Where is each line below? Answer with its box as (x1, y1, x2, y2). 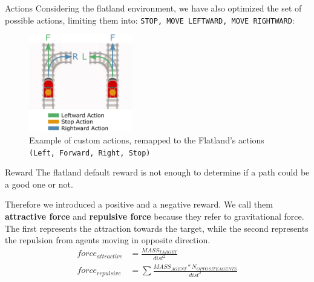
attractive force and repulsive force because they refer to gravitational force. (5, 209, 304, 222)
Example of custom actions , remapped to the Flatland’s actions (29, 133, 264, 146)
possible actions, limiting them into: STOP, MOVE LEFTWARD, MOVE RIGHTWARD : (5, 13, 295, 26)
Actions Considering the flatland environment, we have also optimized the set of (5, 2, 302, 14)
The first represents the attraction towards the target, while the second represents (5, 221, 309, 234)
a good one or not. (5, 177, 73, 190)
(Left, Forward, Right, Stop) (29, 148, 151, 157)
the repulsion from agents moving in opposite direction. (5, 234, 211, 246)
